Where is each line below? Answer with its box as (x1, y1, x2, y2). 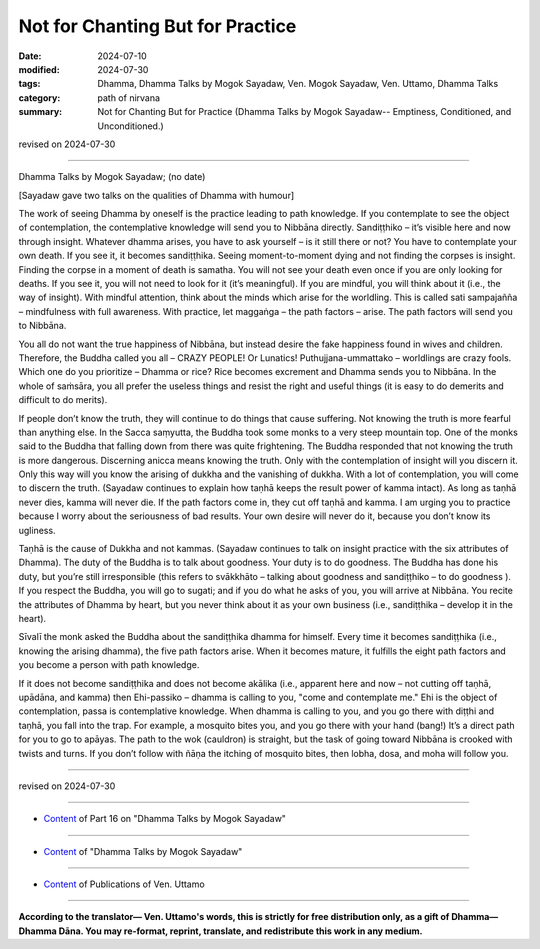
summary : (18, 106, 63, 118)
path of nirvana (97, 91, 160, 104)
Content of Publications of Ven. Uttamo (43, 878, 205, 890)
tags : (18, 78, 41, 90)
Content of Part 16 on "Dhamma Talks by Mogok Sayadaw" (43, 813, 287, 825)
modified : (18, 63, 60, 75)
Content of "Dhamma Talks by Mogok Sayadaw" (43, 845, 243, 857)
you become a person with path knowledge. (18, 659, 200, 671)
